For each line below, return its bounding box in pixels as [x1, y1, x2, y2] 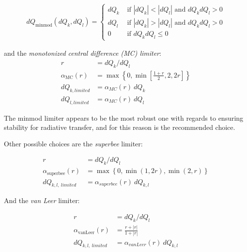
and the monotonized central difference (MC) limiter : [4, 48, 161, 58]
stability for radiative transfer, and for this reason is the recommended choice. [4, 122, 235, 132]
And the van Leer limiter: [4, 195, 80, 205]
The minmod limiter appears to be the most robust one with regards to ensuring [4, 112, 244, 123]
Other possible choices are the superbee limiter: [4, 138, 143, 148]
